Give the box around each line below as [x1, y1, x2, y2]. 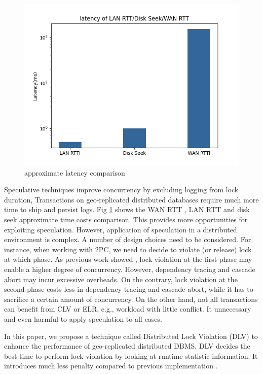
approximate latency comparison [24, 167, 125, 178]
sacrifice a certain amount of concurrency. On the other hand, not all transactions [4, 293, 258, 304]
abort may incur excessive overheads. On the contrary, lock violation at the [4, 274, 238, 284]
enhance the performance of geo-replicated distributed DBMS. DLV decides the [4, 341, 250, 351]
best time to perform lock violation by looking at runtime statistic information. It [4, 350, 258, 361]
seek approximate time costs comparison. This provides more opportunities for [4, 214, 248, 224]
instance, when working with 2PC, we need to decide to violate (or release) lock [4, 244, 252, 254]
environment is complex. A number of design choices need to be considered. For [4, 234, 251, 245]
